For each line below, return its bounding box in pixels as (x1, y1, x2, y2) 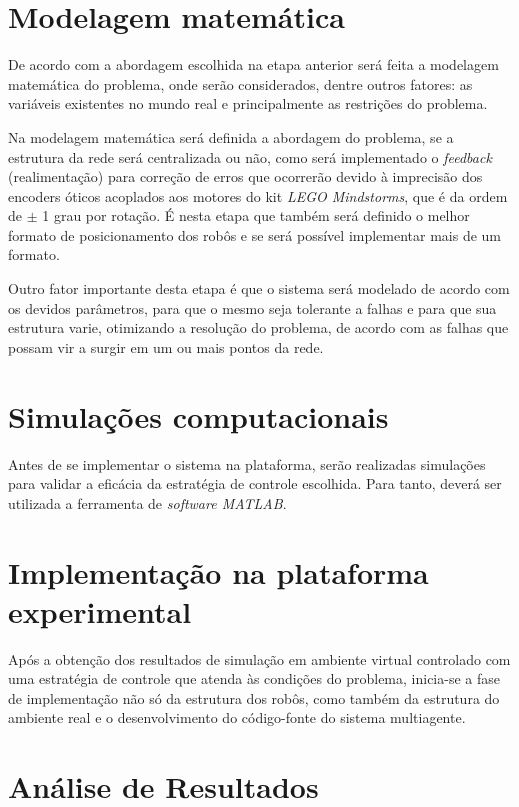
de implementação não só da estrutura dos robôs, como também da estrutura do (8, 687, 500, 708)
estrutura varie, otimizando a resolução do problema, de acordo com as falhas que (8, 317, 509, 338)
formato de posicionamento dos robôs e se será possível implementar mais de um (8, 224, 502, 245)
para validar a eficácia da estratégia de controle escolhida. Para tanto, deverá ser (8, 473, 502, 494)
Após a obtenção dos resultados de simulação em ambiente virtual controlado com (8, 648, 511, 669)
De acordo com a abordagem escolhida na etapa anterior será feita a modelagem (8, 54, 499, 75)
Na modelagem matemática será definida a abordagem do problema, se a (8, 126, 454, 147)
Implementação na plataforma (8, 551, 429, 592)
